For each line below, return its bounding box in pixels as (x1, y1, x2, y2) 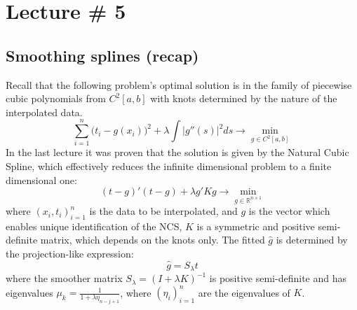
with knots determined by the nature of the (150, 91, 337, 106)
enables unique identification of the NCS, (6, 218, 182, 233)
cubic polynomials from (6, 91, 106, 106)
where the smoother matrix (6, 271, 123, 286)
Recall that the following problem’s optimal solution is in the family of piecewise (6, 77, 352, 92)
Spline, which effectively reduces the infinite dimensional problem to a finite (6, 159, 332, 174)
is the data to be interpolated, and (89, 204, 238, 218)
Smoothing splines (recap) (6, 44, 199, 66)
